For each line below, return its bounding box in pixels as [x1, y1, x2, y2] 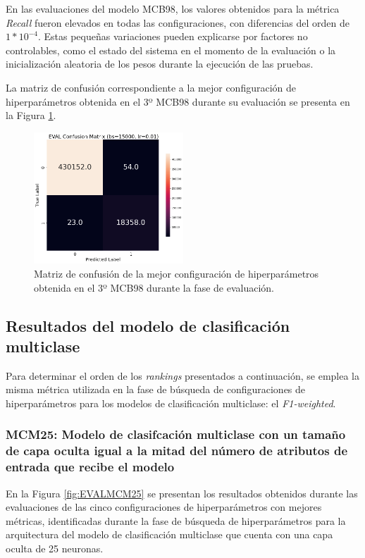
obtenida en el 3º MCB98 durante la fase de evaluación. [34, 280, 274, 294]
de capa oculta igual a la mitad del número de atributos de [6, 442, 348, 459]
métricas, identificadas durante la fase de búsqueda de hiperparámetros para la [6, 513, 346, 528]
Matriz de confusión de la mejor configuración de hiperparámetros [34, 266, 319, 280]
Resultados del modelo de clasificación [6, 314, 290, 336]
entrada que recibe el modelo [6, 458, 175, 476]
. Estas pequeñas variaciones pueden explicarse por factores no [37, 29, 308, 44]
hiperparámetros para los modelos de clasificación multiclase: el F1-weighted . [6, 395, 336, 410]
